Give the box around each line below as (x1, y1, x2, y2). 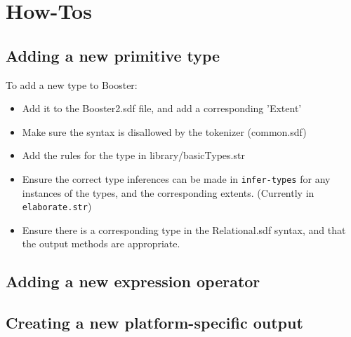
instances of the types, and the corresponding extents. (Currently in (22, 185, 314, 200)
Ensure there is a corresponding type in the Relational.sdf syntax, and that (22, 222, 346, 237)
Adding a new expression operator (6, 270, 260, 292)
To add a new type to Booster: (6, 77, 138, 92)
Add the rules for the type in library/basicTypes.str (22, 148, 245, 163)
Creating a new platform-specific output (6, 312, 303, 333)
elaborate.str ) (22, 199, 92, 214)
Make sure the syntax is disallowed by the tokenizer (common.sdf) (22, 124, 307, 139)
